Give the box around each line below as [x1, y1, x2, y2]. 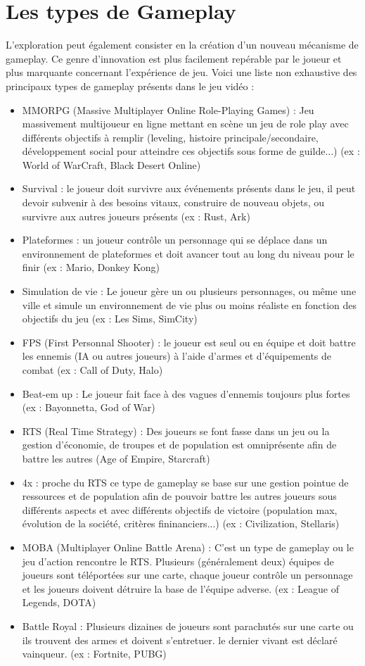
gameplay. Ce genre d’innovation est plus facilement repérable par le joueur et [6, 51, 342, 65]
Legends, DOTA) [22, 595, 96, 610]
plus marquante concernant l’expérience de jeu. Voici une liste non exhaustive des [6, 65, 357, 80]
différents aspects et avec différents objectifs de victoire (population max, [22, 502, 338, 517]
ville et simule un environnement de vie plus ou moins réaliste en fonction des [22, 297, 357, 312]
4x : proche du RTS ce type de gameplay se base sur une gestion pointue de [22, 475, 349, 489]
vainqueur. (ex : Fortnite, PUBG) [22, 646, 167, 661]
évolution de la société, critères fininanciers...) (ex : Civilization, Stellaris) [22, 516, 340, 531]
